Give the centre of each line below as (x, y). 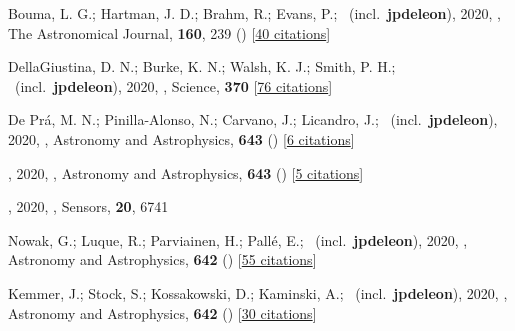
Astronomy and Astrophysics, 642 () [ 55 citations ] (162, 259)
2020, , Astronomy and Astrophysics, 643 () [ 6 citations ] (181, 138)
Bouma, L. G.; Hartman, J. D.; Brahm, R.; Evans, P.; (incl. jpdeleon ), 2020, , (254, 13)
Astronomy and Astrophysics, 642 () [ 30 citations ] (162, 312)
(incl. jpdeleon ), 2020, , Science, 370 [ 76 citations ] (173, 85)
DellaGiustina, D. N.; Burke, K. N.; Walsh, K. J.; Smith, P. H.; (202, 66)
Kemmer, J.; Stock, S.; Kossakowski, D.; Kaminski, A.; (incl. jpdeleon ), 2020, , (258, 292)
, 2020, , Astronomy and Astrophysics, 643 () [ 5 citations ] (186, 172)
